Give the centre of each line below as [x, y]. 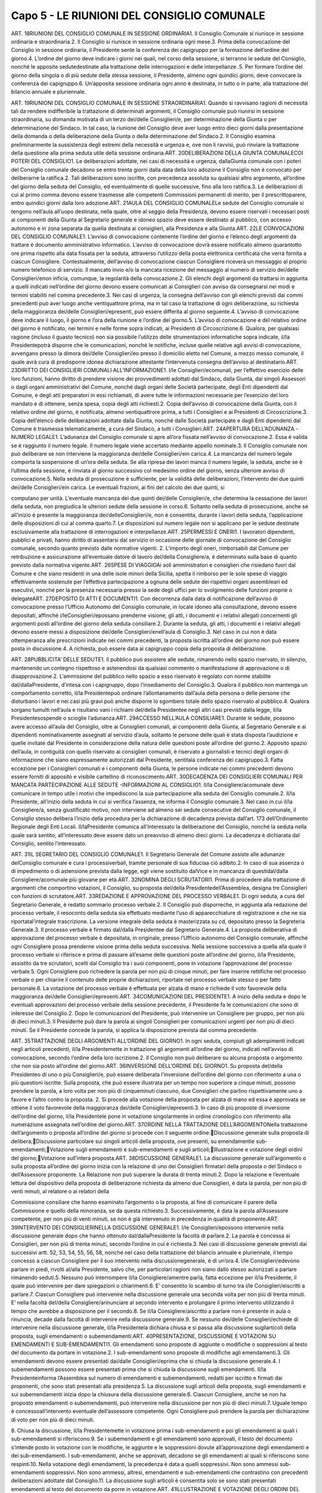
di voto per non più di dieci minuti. [53, 1420]
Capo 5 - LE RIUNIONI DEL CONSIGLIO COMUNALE [138, 16]
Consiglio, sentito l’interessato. [49, 844]
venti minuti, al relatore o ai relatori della [60, 1191]
